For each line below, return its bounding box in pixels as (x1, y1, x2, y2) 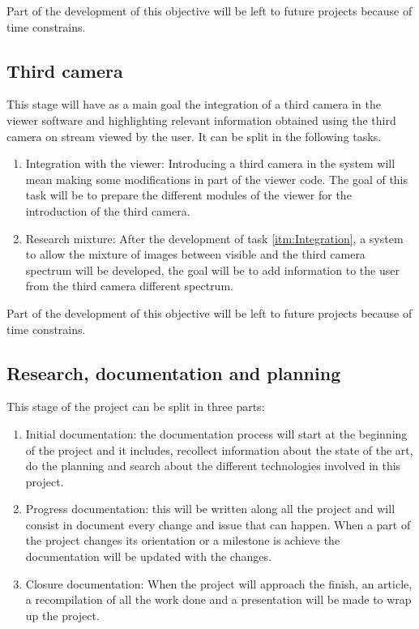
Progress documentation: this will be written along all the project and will (25, 500, 395, 517)
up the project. (25, 606, 100, 623)
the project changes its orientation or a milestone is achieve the (25, 532, 340, 549)
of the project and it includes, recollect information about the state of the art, (25, 441, 413, 458)
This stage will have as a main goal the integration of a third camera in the (6, 96, 381, 113)
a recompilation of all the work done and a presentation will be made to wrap (25, 591, 412, 608)
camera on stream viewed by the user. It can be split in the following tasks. (6, 127, 382, 144)
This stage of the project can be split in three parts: (6, 398, 265, 415)
